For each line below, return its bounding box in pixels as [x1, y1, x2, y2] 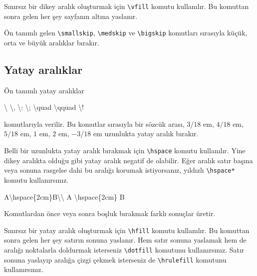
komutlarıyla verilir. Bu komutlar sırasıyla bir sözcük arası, [4, 118, 185, 129]
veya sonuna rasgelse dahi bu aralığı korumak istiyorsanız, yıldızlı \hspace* [4, 165, 235, 175]
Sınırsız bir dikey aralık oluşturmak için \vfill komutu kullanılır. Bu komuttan [4, 1, 249, 11]
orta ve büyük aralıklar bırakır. [4, 37, 99, 47]
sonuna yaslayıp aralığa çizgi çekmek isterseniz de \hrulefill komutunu [4, 254, 227, 265]
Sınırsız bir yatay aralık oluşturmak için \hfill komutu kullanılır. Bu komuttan [4, 225, 250, 235]
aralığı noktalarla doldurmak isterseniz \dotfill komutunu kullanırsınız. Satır [4, 245, 245, 255]
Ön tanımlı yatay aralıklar [4, 85, 84, 95]
